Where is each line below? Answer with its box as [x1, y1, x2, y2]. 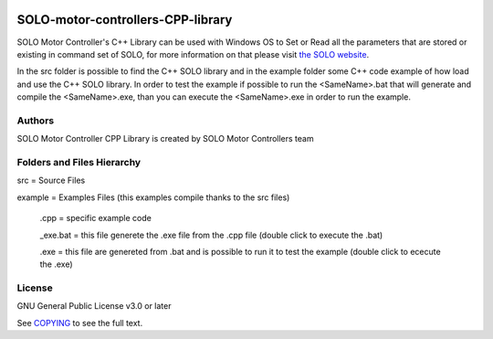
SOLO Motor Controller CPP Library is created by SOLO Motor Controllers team [16, 133, 314, 144]
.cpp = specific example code [39, 213, 152, 224]
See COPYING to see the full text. [16, 317, 143, 328]
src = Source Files [16, 175, 86, 186]
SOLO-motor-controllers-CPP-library [16, 12, 233, 27]
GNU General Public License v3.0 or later [16, 301, 172, 312]
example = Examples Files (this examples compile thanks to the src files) [16, 192, 290, 203]
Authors [16, 114, 55, 127]
